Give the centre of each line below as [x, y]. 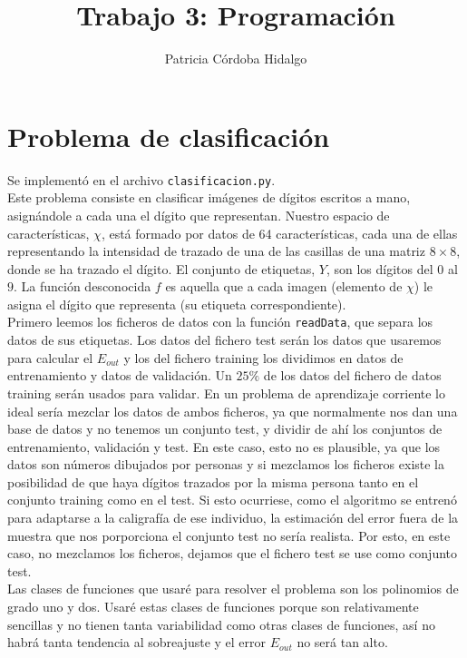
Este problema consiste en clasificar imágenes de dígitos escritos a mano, [209, 197]
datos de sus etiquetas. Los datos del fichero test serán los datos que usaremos [224, 340]
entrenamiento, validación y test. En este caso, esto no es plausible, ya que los [224, 446]
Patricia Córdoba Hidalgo [236, 59]
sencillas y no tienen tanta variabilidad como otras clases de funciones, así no [221, 624]
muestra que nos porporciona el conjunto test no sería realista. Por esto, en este [229, 535]
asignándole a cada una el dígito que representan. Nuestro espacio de [199, 215]
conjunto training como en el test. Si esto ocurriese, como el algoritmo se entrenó [232, 500]
